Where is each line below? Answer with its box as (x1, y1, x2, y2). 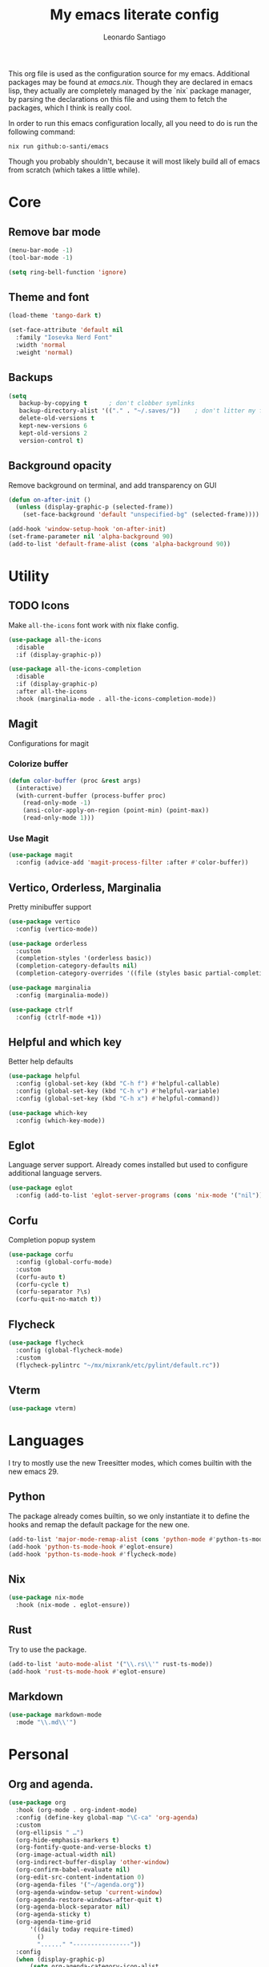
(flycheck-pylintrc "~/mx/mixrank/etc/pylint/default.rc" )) (15, 1361, 220, 1369)
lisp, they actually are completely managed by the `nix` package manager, (8, 86, 252, 95)
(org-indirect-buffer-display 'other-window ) (15, 1859, 171, 1867)
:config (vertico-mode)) (15, 925, 98, 933)
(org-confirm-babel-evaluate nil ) (15, 1866, 130, 1874)
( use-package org (8, 1799, 66, 1807)
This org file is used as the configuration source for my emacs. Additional (8, 68, 251, 78)
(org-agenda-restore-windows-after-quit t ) (15, 1896, 163, 1904)
